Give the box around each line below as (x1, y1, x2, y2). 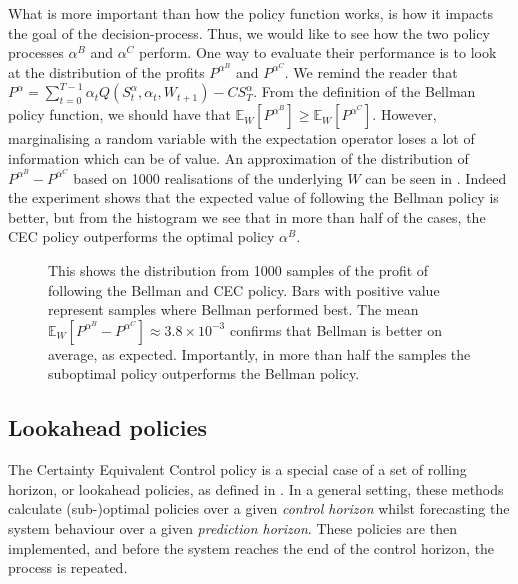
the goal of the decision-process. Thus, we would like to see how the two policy (8, 22, 490, 43)
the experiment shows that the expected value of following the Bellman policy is (8, 187, 499, 208)
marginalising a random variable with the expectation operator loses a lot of (8, 128, 475, 149)
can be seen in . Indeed (365, 167, 507, 188)
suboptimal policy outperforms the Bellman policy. (48, 363, 360, 384)
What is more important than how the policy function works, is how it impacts (8, 3, 493, 23)
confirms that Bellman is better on (229, 319, 442, 340)
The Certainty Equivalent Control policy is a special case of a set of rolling (8, 459, 467, 480)
